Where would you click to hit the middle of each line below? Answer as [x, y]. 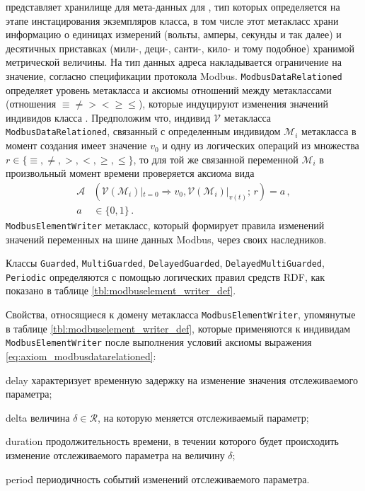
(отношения [31, 104]
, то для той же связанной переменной [216, 159]
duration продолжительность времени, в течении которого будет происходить [172, 441]
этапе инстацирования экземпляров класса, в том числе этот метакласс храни [172, 20]
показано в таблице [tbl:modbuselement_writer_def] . [121, 290]
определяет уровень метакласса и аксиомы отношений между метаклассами [169, 89]
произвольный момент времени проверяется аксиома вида [130, 173]
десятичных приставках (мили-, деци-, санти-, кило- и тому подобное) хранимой [180, 48]
